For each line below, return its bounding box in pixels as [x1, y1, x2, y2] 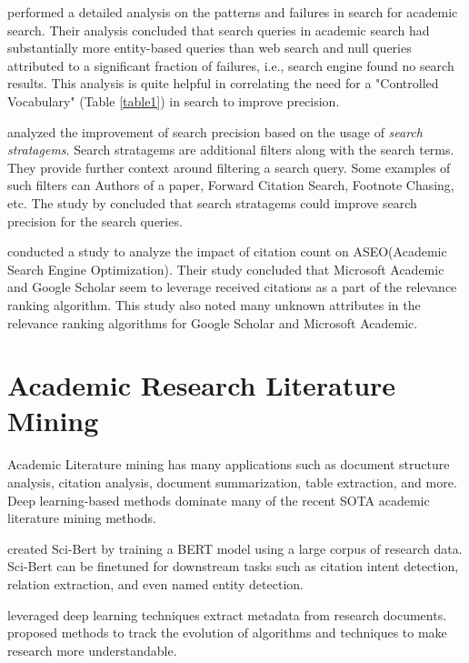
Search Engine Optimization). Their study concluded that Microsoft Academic [7, 259, 444, 278]
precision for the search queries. [7, 211, 183, 230]
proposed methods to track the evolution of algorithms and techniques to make [7, 623, 447, 642]
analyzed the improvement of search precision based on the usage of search [7, 122, 424, 141]
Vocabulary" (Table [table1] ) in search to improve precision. [7, 91, 340, 110]
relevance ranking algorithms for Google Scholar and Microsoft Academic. [7, 313, 418, 332]
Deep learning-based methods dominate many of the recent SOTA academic [7, 490, 430, 509]
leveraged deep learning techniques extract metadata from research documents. [7, 605, 447, 624]
